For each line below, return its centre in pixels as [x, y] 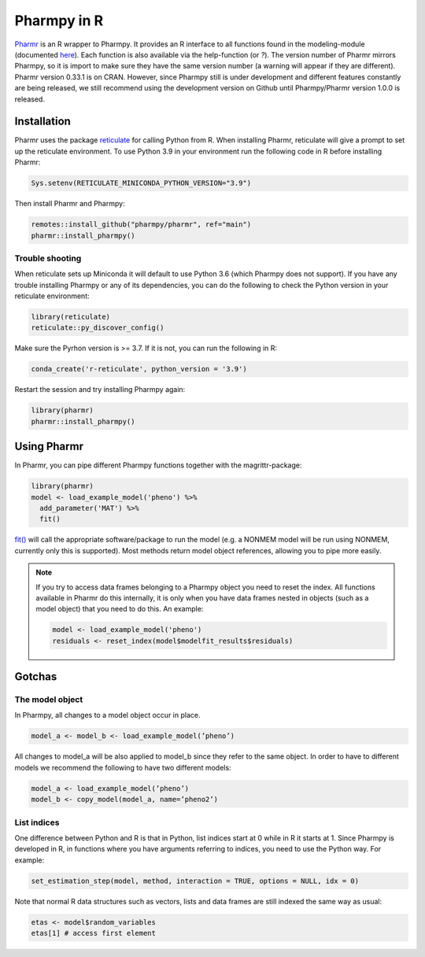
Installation [42, 122]
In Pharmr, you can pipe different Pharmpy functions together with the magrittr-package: [158, 465]
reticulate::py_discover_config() [98, 328]
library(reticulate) [70, 317]
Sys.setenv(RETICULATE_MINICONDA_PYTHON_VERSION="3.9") [141, 183]
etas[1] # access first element [94, 933]
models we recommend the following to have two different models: [123, 767]
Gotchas [36, 677]
